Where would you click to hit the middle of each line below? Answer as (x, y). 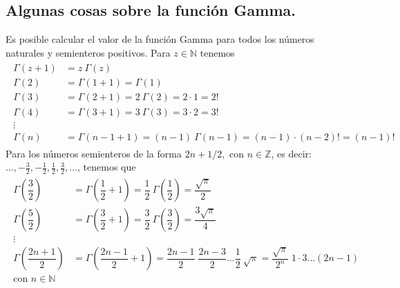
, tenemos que (107, 167)
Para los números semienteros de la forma (94, 153)
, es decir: (291, 153)
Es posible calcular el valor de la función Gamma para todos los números (160, 39)
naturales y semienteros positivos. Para (88, 52)
